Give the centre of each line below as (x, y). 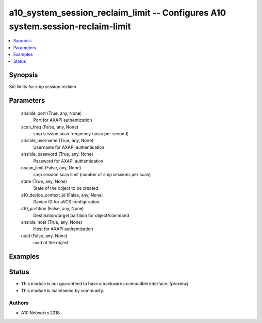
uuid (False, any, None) (44, 235)
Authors (19, 303)
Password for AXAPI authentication (68, 161)
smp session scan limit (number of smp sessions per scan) (92, 175)
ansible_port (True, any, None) (51, 113)
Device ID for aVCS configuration (66, 201)
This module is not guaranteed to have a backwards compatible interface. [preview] (105, 284)
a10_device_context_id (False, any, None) (62, 195)
